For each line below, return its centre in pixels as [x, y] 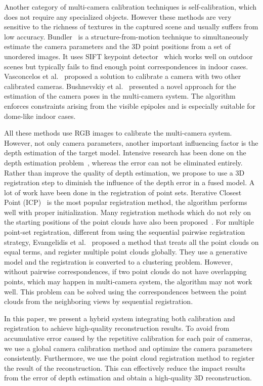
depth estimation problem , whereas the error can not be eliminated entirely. [123, 162]
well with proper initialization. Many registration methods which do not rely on [128, 212]
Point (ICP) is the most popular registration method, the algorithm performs [126, 202]
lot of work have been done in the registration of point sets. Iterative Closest [123, 192]
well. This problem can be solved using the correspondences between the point [125, 291]
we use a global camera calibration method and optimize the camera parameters [128, 348]
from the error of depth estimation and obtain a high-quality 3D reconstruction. [128, 378]
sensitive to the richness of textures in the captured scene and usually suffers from [131, 27]
